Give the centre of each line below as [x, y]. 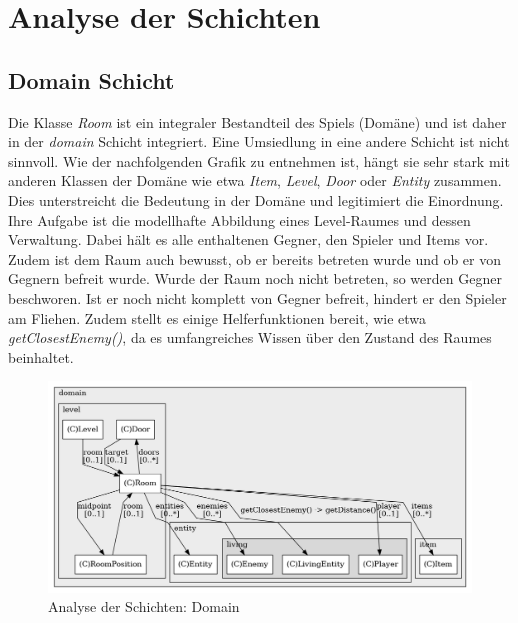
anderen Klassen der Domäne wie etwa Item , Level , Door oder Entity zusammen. [255, 180]
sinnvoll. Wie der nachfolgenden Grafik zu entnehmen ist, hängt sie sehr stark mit [259, 160]
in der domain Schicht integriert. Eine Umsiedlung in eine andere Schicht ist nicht [259, 141]
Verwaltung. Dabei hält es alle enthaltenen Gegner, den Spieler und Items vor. [248, 239]
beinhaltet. [41, 356]
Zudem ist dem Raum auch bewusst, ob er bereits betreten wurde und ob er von [255, 258]
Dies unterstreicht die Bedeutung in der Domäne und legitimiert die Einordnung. [256, 199]
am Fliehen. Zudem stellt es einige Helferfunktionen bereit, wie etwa [217, 317]
